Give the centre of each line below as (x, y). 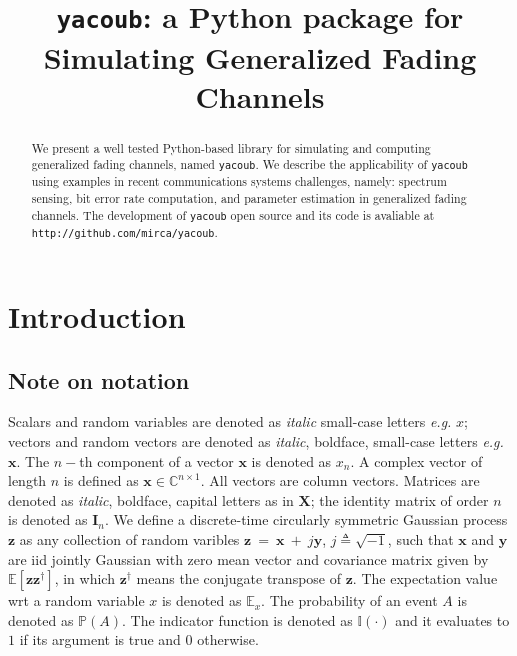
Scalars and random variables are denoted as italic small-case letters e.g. (230, 421)
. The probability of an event (349, 600)
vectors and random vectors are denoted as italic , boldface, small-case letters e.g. (256, 441)
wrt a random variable (76, 600)
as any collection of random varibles (129, 539)
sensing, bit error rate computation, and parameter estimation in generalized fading (249, 198)
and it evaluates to (452, 619)
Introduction (97, 316)
